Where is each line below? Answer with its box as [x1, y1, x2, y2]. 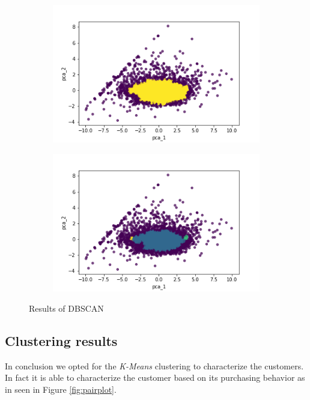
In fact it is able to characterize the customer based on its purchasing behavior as [5, 371, 305, 384]
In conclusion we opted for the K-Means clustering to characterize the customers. [5, 359, 304, 372]
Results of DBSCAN [29, 302, 104, 314]
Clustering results [5, 331, 118, 350]
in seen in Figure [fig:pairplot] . [5, 383, 117, 395]
